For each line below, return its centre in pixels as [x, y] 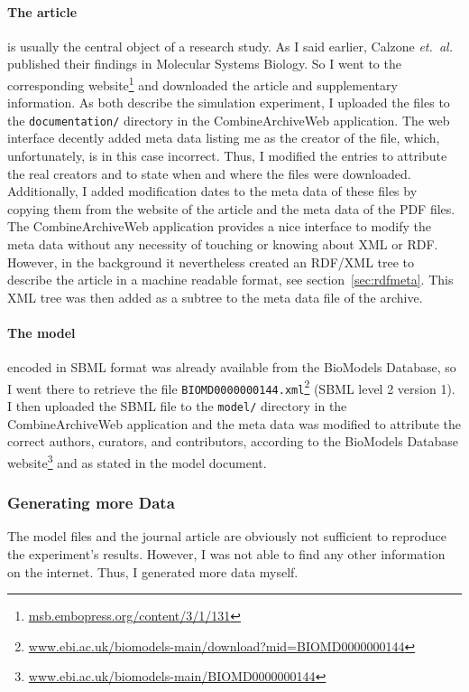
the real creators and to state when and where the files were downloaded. [209, 173]
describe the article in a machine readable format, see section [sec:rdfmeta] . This [230, 280]
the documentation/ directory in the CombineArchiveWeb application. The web [229, 120]
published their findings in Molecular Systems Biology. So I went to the [204, 64]
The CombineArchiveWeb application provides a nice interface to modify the [219, 226]
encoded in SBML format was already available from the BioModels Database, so [232, 367]
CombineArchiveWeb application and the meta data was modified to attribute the [234, 423]
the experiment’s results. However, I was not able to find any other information [226, 554]
